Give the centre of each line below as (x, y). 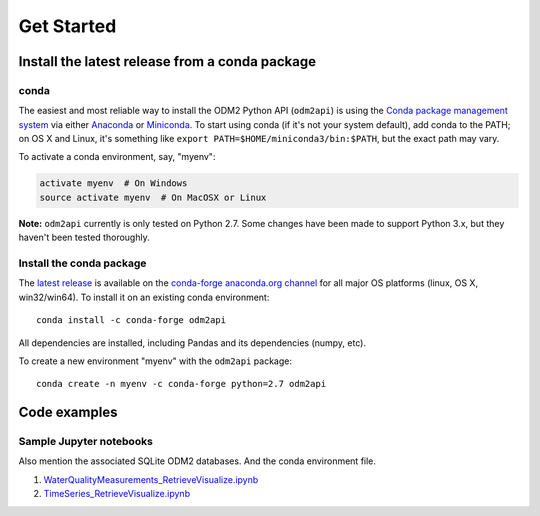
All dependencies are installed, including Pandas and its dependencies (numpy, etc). (192, 342)
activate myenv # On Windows (113, 183)
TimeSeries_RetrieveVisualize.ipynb (116, 494)
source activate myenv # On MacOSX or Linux (153, 197)
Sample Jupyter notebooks (86, 442)
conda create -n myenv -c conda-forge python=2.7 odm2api (181, 384)
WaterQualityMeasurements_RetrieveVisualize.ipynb (151, 479)
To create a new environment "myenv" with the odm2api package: (155, 361)
